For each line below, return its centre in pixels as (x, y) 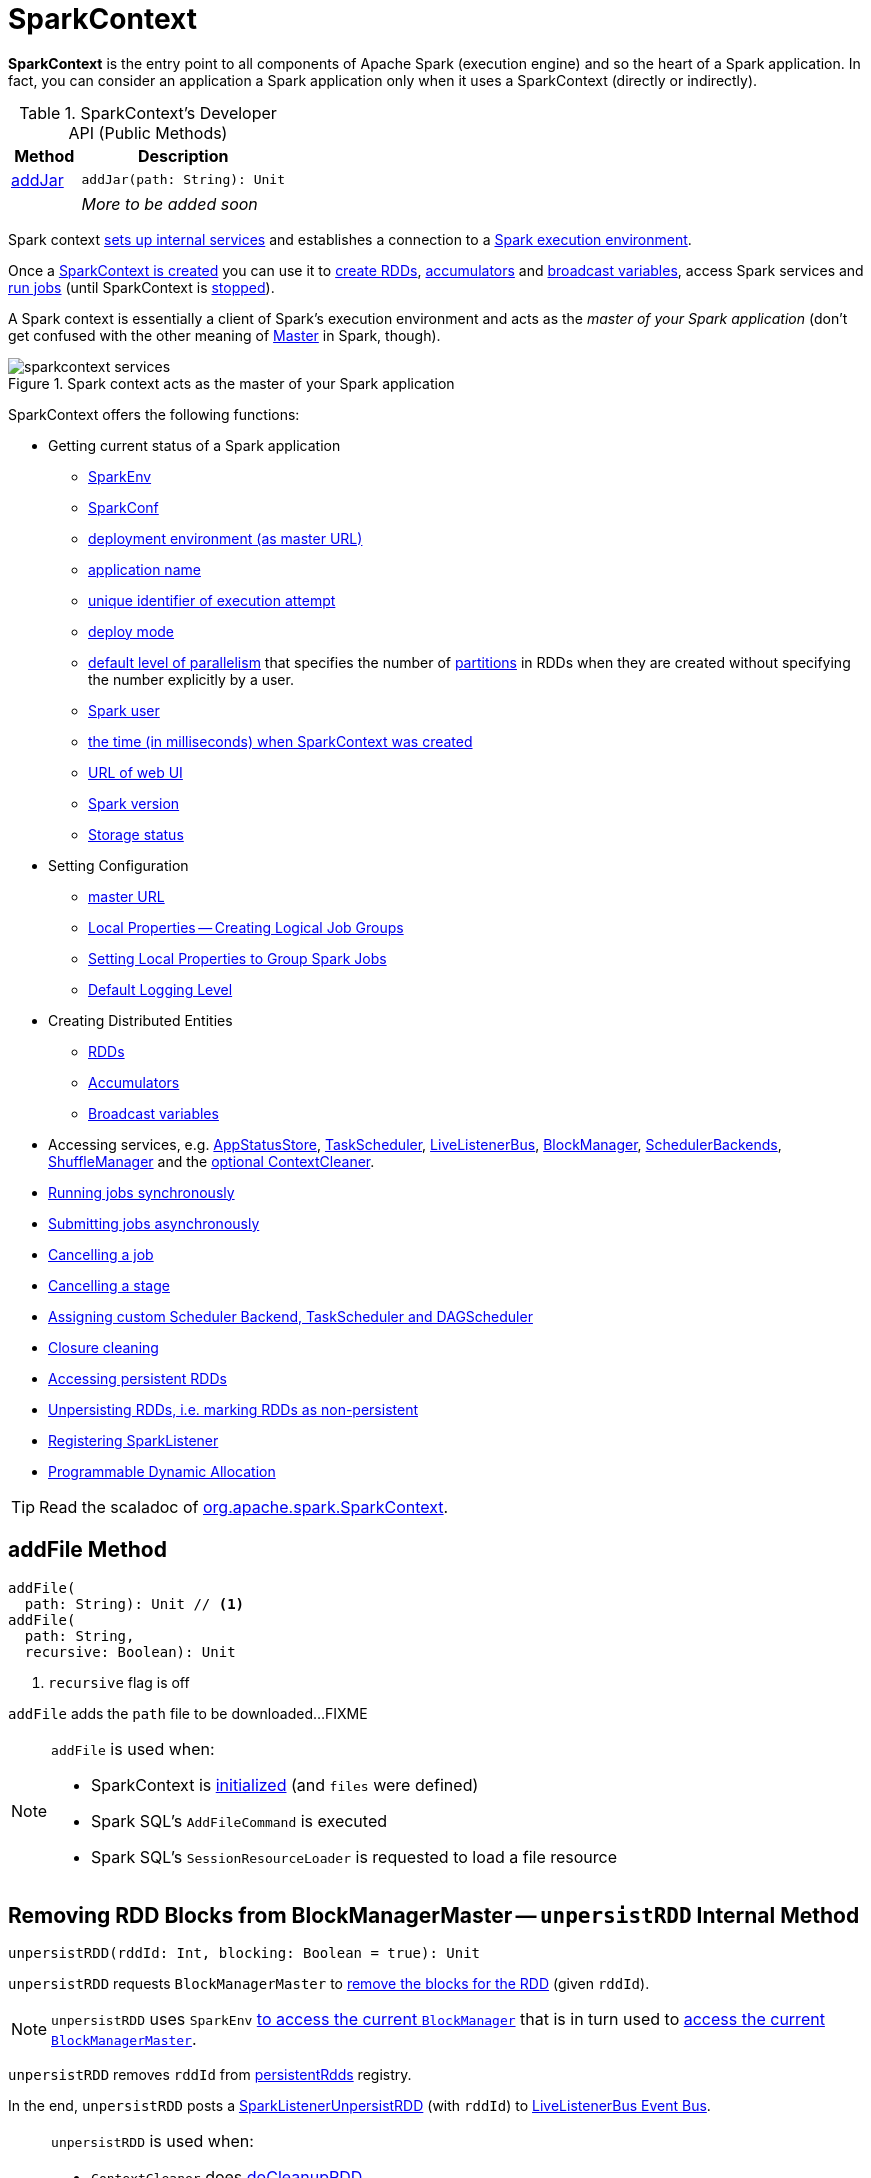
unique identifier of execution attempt (212, 600)
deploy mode (131, 631)
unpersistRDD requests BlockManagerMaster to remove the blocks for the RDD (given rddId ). (329, 1984)
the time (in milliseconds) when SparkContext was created (280, 741)
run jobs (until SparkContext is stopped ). (141, 287)
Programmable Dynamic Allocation (162, 1471)
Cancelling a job (101, 1254)
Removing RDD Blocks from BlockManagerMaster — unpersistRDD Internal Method (434, 1916)
